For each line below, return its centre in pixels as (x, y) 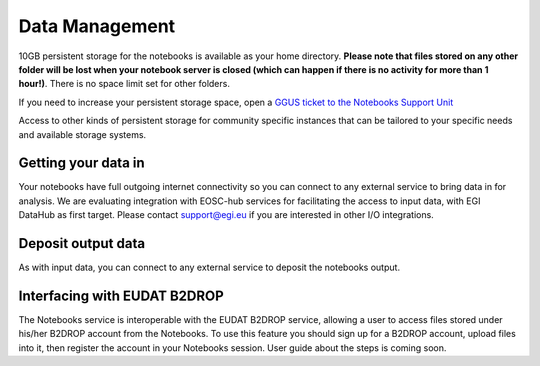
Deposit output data (81, 243)
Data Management (97, 26)
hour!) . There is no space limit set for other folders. (124, 84)
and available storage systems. (82, 134)
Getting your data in (81, 163)
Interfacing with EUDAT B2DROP (121, 295)
